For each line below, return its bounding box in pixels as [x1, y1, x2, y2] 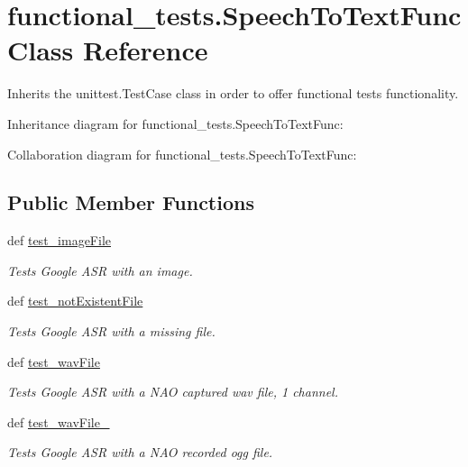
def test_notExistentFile [7, 291, 143, 310]
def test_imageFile [7, 231, 111, 250]
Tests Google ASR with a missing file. [7, 322, 216, 341]
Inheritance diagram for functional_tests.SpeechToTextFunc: [7, 114, 344, 133]
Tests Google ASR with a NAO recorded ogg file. [7, 443, 273, 462]
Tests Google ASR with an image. [7, 261, 193, 279]
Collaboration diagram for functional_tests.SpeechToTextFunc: [7, 144, 357, 163]
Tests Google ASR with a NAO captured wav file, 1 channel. [7, 382, 338, 401]
